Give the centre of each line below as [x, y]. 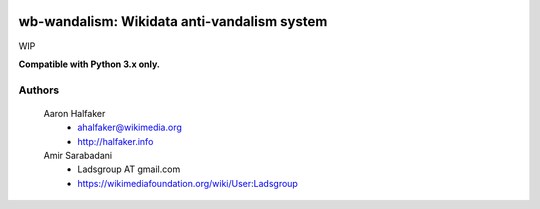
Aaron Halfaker [74, 113]
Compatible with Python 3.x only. [89, 64]
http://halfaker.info [115, 141]
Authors [39, 90]
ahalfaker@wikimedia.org [129, 127]
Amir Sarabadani [78, 156]
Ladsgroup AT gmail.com [129, 169]
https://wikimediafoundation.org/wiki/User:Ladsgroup [188, 183]
